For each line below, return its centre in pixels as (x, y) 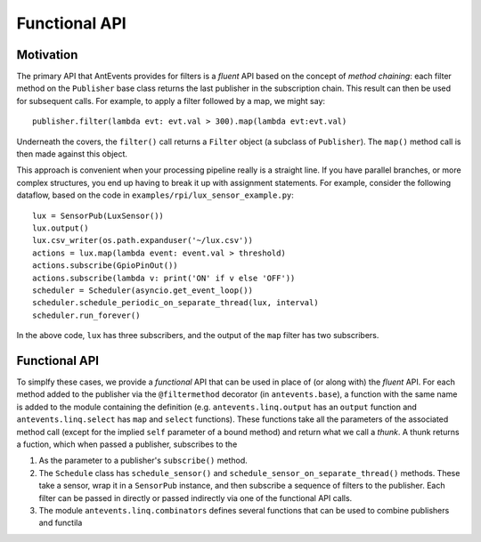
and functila (61, 523)
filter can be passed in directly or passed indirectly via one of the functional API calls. (196, 498)
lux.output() (61, 228)
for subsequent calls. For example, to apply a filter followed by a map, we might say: (171, 101)
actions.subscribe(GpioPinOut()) (105, 266)
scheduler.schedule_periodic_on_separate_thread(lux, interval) (176, 303)
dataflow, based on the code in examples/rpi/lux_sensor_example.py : (155, 195)
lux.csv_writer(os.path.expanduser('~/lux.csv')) (143, 241)
